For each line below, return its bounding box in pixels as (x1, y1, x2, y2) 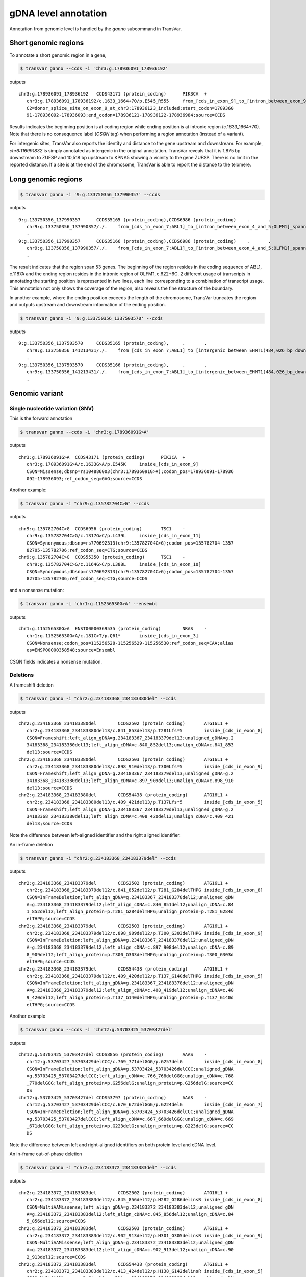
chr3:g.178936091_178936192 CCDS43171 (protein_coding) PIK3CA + (18, 91, 207, 97)
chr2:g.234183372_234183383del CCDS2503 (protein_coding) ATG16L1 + (18, 1225, 228, 1231)
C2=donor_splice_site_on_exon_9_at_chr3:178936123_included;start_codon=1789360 (26, 105, 234, 111)
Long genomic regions (9, 175, 83, 184)
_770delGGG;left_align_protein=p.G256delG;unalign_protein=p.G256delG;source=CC (26, 1080, 234, 1086)
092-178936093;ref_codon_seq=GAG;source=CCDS (26, 476, 142, 481)
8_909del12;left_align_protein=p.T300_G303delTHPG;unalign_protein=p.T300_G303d (26, 952, 234, 957)
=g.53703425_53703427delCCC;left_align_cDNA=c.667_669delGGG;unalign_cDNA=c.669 (26, 1116, 234, 1122)
